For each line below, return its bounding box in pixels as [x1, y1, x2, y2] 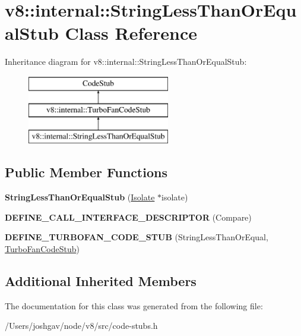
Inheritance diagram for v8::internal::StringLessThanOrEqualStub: [5, 55, 247, 68]
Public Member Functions [5, 163, 167, 181]
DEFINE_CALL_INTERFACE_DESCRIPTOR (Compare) [5, 211, 252, 223]
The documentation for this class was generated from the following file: [5, 299, 263, 312]
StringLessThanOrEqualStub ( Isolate [5, 191, 155, 203]
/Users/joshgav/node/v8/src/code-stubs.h [5, 319, 158, 332]
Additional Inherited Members [5, 271, 197, 290]
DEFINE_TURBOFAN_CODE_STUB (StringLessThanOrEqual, [5, 231, 268, 243]
